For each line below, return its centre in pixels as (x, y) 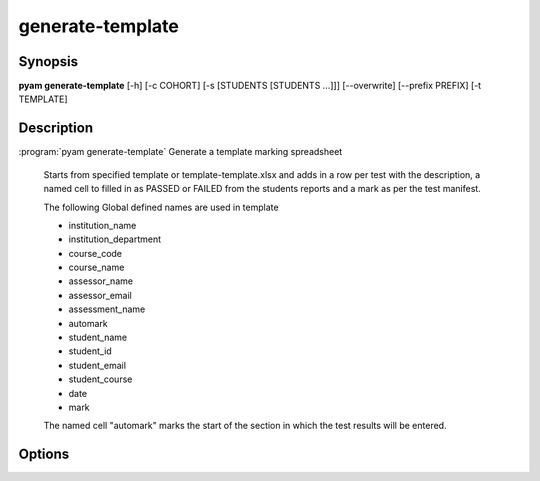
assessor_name (101, 281)
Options (44, 454)
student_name (98, 337)
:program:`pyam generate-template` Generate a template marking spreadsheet (180, 152)
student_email (97, 365)
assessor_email (100, 295)
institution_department (115, 239)
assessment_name (107, 309)
